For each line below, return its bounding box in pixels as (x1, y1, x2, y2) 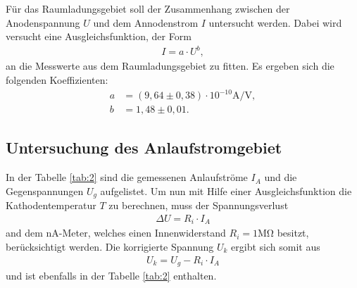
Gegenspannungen (6, 183, 84, 198)
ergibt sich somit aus (231, 239, 320, 253)
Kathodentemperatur (6, 198, 96, 213)
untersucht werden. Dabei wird (208, 15, 342, 30)
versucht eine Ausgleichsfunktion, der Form (6, 29, 192, 44)
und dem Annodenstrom (93, 15, 199, 30)
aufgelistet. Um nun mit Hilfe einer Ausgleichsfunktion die (100, 183, 352, 198)
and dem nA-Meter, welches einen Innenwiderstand (6, 225, 226, 240)
